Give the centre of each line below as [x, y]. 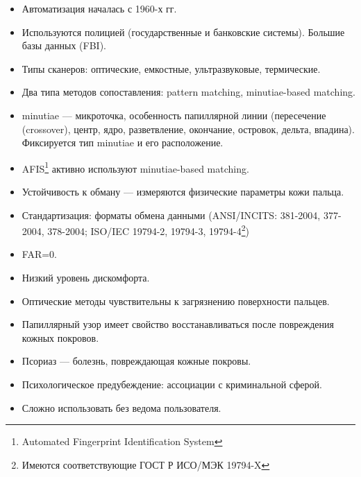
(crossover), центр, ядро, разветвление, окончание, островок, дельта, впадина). [188, 129]
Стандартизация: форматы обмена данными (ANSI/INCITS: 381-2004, [171, 215]
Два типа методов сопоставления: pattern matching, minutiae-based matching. [188, 92]
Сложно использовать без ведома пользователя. [121, 407]
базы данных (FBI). [64, 45]
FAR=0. [39, 254]
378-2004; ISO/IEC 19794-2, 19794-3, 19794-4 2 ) [149, 230]
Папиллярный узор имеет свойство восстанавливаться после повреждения [178, 324]
